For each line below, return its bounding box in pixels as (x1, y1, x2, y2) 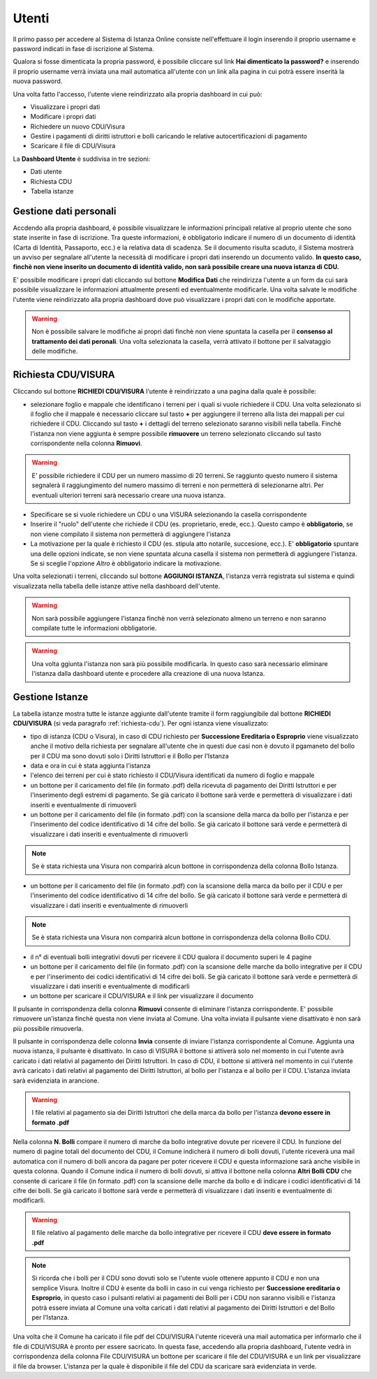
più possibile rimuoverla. (13, 1024, 84, 1032)
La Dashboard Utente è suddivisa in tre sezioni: (13, 154, 150, 163)
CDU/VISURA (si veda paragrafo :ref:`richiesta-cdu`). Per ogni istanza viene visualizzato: (13, 719, 269, 728)
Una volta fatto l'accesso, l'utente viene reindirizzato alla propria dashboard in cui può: (13, 89, 263, 98)
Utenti (13, 10, 50, 26)
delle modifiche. (31, 347, 78, 356)
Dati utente (30, 168, 62, 176)
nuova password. (13, 77, 63, 85)
